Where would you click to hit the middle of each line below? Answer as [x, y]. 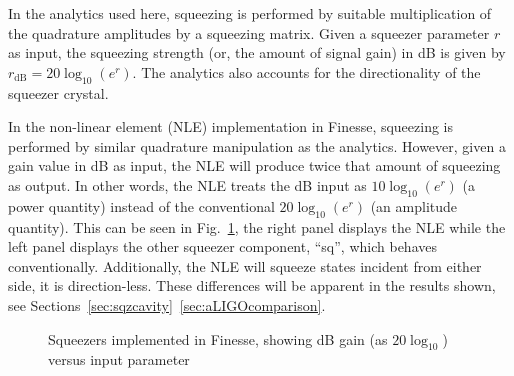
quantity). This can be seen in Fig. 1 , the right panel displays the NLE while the [257, 226]
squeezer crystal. [58, 92]
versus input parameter [119, 359]
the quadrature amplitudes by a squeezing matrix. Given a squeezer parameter [249, 32]
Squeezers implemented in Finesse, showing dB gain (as [218, 338]
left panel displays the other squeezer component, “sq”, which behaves [222, 246]
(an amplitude [414, 205]
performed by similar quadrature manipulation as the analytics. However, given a [257, 145]
